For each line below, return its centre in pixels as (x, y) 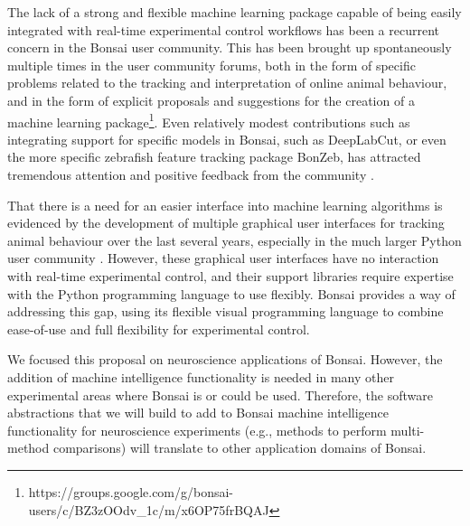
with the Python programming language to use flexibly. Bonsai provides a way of (231, 293)
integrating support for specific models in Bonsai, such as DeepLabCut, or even (227, 139)
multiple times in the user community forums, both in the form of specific (211, 65)
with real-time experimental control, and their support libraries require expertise (230, 275)
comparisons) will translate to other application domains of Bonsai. (240, 448)
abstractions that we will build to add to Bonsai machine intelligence (198, 413)
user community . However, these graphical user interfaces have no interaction (223, 258)
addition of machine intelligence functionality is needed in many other (201, 376)
